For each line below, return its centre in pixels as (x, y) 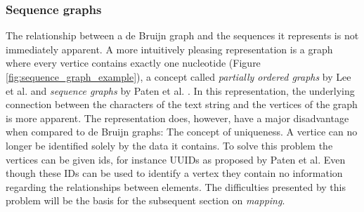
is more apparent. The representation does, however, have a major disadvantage (177, 118)
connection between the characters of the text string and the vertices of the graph (182, 104)
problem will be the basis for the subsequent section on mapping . (145, 200)
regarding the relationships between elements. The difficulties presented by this (176, 186)
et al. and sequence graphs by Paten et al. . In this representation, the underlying (180, 90)
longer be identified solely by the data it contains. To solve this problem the (169, 145)
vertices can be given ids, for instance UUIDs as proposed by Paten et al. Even (176, 159)
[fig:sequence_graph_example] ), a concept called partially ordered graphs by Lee (178, 77)
